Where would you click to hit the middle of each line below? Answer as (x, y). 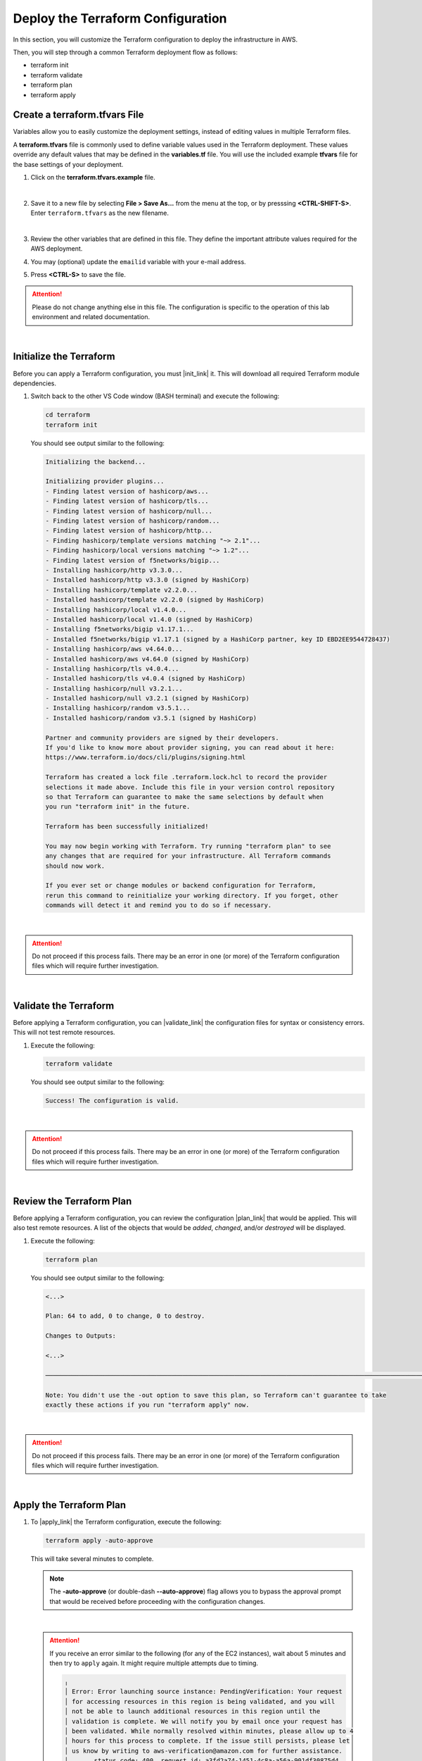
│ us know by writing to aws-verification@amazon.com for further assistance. (203, 1751)
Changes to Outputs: (81, 1336)
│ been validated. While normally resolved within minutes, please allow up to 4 (209, 1731)
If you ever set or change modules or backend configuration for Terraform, (181, 885)
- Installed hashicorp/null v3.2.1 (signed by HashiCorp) (147, 698)
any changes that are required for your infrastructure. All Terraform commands (188, 856)
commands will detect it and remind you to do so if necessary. (159, 906)
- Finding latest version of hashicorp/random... (133, 521)
